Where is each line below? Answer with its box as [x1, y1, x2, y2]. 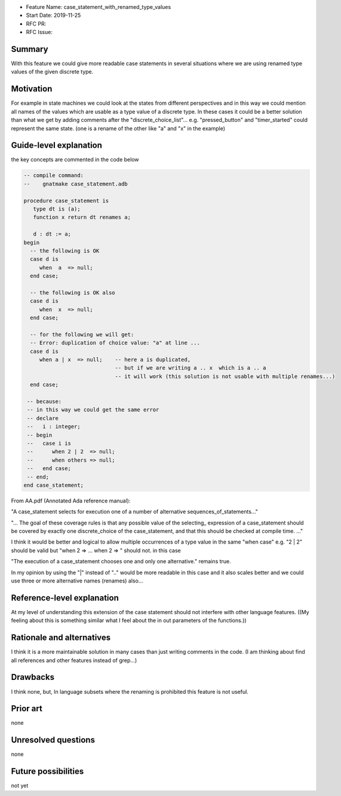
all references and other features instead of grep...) [11, 657, 137, 664]
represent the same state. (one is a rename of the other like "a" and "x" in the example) [11, 124, 225, 132]
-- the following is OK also [30, 289, 116, 296]
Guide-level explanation [11, 141, 103, 151]
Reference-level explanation [11, 593, 119, 603]
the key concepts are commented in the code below [11, 156, 140, 163]
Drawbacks [11, 672, 55, 682]
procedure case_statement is [23, 197, 109, 204]
